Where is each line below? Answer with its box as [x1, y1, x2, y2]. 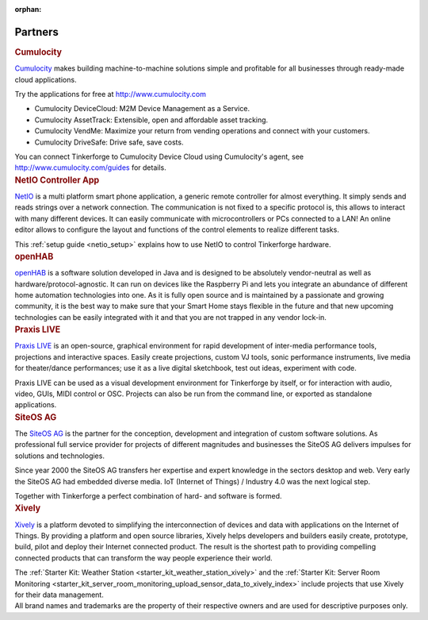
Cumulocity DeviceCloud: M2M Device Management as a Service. [34, 104, 250, 114]
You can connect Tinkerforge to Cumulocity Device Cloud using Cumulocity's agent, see [14, 152, 304, 161]
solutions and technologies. [14, 451, 105, 460]
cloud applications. [14, 75, 77, 84]
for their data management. [14, 590, 105, 599]
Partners [14, 25, 59, 39]
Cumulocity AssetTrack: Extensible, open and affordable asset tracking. [34, 115, 269, 125]
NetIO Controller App [14, 175, 100, 186]
